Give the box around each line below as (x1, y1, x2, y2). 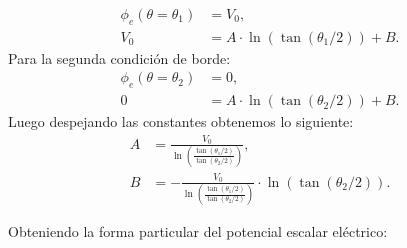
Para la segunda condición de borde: (8, 47, 231, 68)
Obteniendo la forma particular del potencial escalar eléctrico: (8, 221, 388, 242)
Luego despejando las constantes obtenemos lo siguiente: (8, 111, 354, 132)
